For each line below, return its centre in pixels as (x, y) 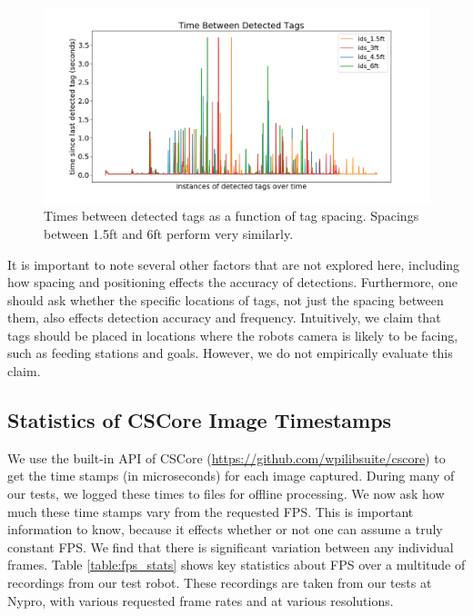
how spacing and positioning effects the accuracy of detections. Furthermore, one (232, 282)
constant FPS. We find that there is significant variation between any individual (231, 546)
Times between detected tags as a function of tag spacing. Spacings (231, 216)
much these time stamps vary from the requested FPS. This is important (211, 511)
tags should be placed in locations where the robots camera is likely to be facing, (233, 335)
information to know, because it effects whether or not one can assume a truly (225, 529)
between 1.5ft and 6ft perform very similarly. (169, 233)
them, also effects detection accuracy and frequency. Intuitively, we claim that (224, 318)
